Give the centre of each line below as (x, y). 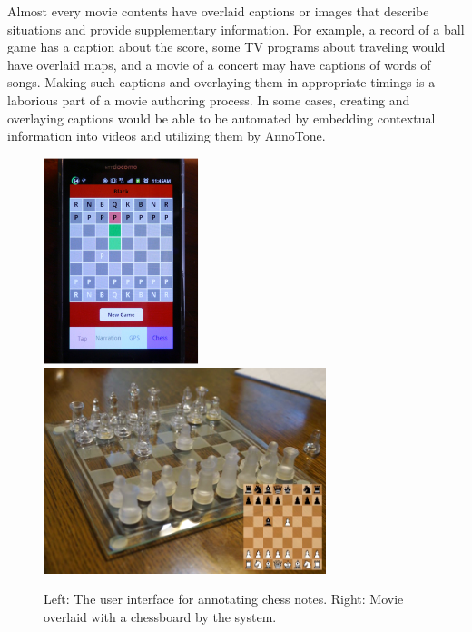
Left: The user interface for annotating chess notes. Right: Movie (224, 599)
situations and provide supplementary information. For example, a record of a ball (236, 29)
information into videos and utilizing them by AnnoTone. (167, 136)
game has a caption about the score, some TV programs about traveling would (226, 47)
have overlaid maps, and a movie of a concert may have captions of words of (219, 64)
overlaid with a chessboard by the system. (160, 617)
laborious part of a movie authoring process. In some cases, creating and (209, 99)
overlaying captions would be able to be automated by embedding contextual (221, 118)
